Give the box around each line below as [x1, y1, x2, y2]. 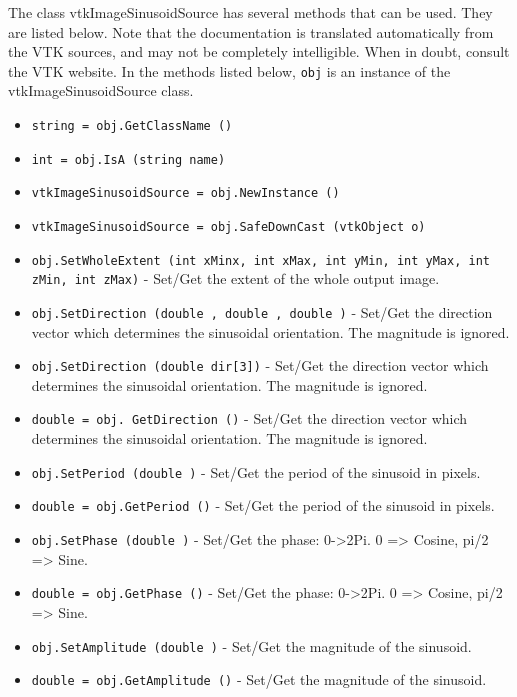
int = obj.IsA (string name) [31, 152, 226, 167]
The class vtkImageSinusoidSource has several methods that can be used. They [8, 2, 493, 22]
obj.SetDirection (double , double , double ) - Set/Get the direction [31, 301, 493, 322]
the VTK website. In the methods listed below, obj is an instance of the [8, 60, 451, 81]
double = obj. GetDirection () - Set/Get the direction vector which [31, 408, 468, 429]
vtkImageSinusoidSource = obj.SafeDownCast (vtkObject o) [31, 220, 426, 234]
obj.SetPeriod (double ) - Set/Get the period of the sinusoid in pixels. [31, 461, 481, 482]
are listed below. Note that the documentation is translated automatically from [8, 21, 494, 42]
